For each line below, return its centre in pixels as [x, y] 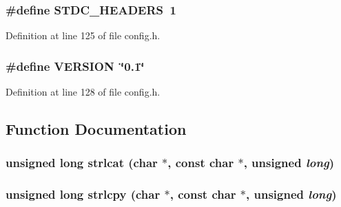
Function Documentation [96, 129]
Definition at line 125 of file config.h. [83, 35]
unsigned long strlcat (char [82, 163]
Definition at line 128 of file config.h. [83, 92]
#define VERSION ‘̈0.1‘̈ [75, 66]
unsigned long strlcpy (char [83, 194]
